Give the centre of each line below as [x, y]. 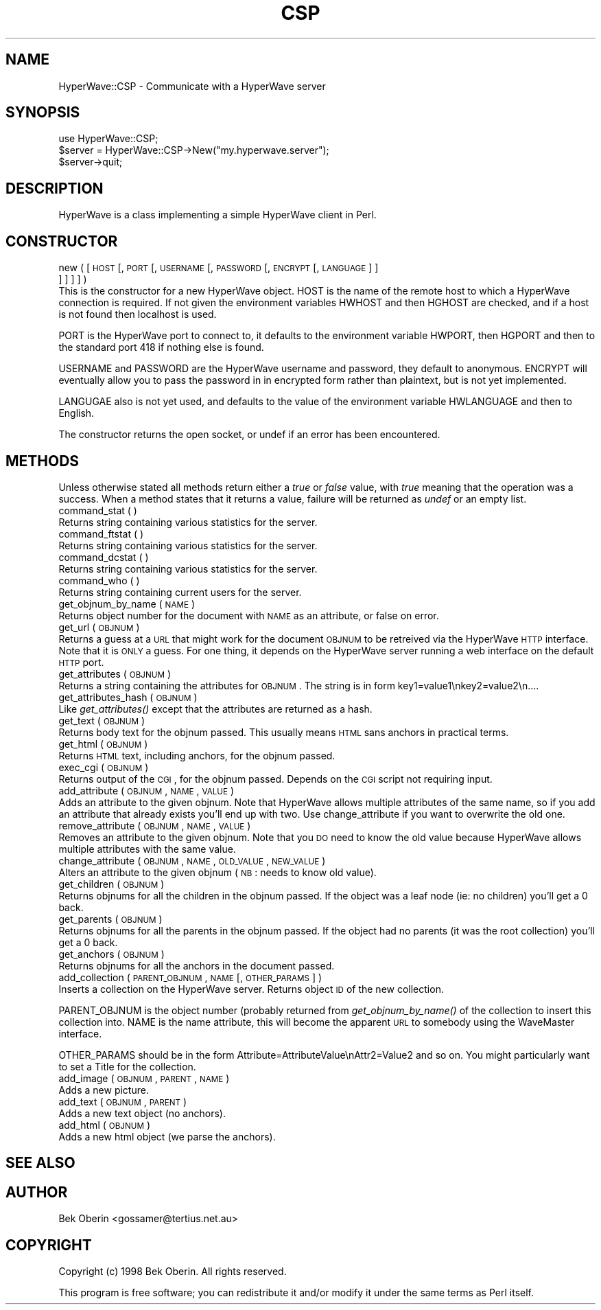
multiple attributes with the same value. [147, 849]
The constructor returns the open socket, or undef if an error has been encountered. [249, 435]
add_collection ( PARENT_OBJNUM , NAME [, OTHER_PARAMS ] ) [190, 977]
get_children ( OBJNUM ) [111, 884]
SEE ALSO [40, 1163]
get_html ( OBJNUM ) [103, 744]
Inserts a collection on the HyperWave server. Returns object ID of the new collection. [251, 989]
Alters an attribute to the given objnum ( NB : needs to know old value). [217, 872]
